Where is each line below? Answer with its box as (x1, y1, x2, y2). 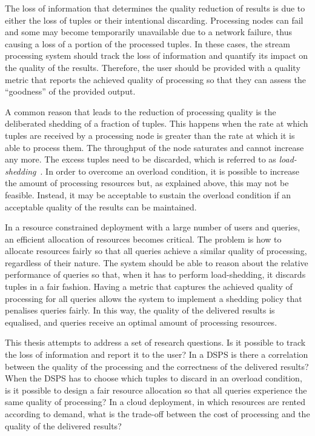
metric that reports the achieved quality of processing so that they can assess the (5, 73, 306, 86)
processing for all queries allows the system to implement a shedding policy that (5, 292, 302, 304)
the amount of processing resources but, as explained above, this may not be (5, 176, 289, 189)
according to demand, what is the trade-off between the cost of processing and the (5, 407, 310, 420)
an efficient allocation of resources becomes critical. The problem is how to (5, 232, 282, 245)
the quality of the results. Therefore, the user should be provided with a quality (5, 61, 300, 73)
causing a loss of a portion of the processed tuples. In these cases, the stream (5, 37, 290, 50)
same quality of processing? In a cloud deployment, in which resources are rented (5, 395, 305, 408)
